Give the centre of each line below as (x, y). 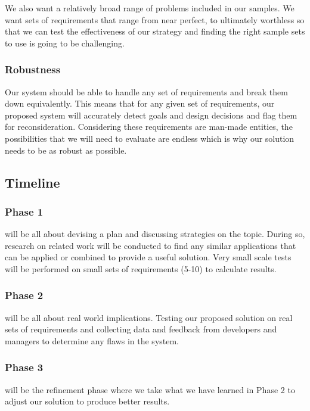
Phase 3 (24, 367)
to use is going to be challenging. (65, 43)
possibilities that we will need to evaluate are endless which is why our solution (150, 138)
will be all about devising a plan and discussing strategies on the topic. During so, (155, 234)
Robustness (33, 69)
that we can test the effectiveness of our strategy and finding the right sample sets (155, 31)
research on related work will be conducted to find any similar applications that (151, 245)
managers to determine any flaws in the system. (92, 340)
